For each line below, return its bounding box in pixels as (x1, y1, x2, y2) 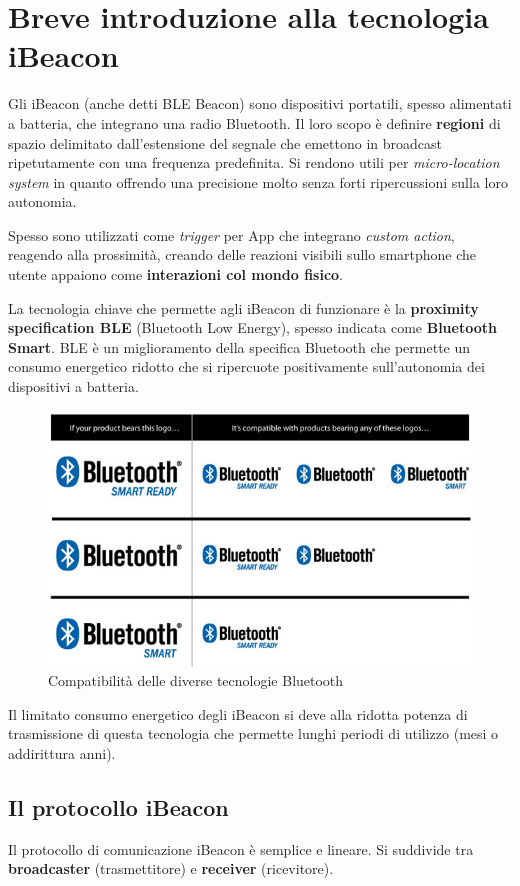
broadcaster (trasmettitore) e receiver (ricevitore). (8, 858, 334, 879)
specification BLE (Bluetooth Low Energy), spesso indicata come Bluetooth (8, 317, 497, 338)
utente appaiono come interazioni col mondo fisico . (8, 264, 344, 285)
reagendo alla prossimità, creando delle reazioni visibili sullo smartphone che (8, 244, 477, 265)
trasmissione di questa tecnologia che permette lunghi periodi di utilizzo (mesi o (8, 723, 499, 744)
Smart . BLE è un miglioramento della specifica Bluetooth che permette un (8, 336, 471, 357)
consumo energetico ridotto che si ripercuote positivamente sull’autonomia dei (8, 356, 485, 377)
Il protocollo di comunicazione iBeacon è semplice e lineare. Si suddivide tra (8, 838, 474, 859)
